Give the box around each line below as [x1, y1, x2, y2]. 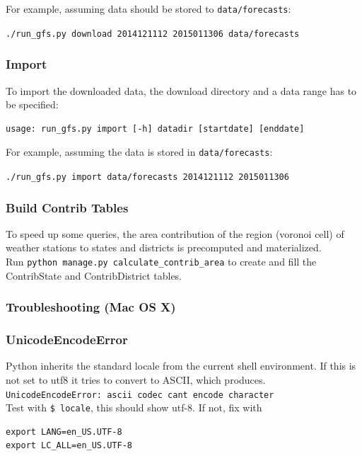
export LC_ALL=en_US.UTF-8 [6, 440, 132, 451]
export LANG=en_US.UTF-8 [6, 426, 122, 437]
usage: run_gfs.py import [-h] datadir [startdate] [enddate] [6, 123, 305, 134]
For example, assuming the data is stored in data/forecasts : [6, 144, 273, 159]
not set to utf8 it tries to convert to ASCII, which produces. [6, 372, 266, 387]
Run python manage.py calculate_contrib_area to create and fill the [6, 254, 317, 269]
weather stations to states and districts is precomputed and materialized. [6, 240, 322, 255]
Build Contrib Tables [6, 198, 129, 216]
